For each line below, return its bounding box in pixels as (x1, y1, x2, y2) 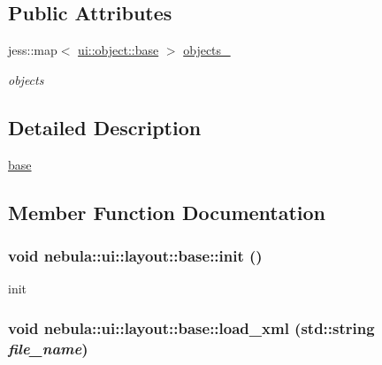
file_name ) (8, 337, 88, 359)
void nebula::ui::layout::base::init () (8, 244, 263, 266)
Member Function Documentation (8, 198, 326, 225)
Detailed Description (8, 113, 202, 141)
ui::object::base (78, 41, 159, 59)
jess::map (8, 41, 57, 59)
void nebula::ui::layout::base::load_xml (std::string (8, 316, 375, 338)
